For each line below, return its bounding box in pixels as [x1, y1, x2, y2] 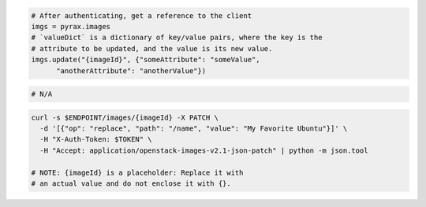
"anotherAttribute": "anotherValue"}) [56, 66, 207, 75]
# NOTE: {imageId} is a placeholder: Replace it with [31, 168, 244, 177]
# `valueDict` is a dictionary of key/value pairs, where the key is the [31, 33, 323, 43]
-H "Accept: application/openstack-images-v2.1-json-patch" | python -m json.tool [39, 146, 368, 155]
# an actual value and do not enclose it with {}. [31, 179, 232, 188]
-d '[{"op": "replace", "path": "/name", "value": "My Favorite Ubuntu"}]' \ [39, 124, 348, 133]
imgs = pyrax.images [31, 22, 110, 31]
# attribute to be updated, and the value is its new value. [31, 44, 273, 53]
